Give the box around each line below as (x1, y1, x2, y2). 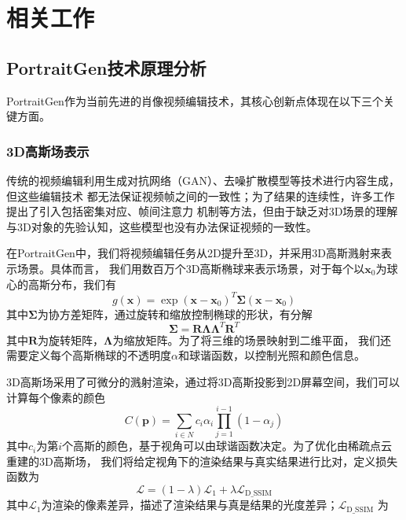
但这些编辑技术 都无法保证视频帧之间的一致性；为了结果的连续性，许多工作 (6, 187, 395, 204)
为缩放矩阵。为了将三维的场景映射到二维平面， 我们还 (112, 331, 392, 348)
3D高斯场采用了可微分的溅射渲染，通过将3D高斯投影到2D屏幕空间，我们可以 (6, 373, 401, 389)
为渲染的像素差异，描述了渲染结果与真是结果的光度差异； (41, 496, 338, 513)
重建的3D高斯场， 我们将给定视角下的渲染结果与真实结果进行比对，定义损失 (6, 452, 398, 469)
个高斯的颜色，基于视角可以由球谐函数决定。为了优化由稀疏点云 (62, 437, 393, 454)
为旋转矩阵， (38, 331, 104, 348)
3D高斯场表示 (6, 141, 90, 160)
